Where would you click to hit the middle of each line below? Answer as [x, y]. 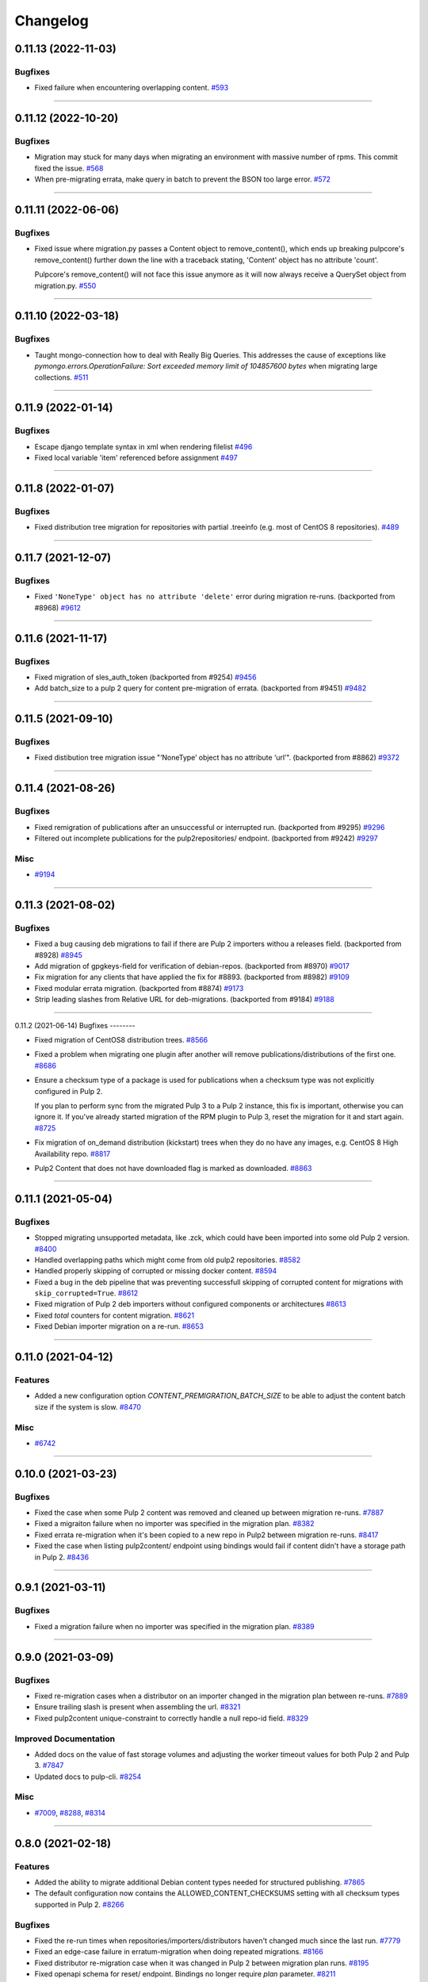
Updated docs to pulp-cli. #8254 [88, 1777]
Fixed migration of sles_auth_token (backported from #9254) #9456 [145, 677]
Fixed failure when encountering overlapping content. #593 [132, 88]
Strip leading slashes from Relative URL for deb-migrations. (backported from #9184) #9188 [184, 1000]
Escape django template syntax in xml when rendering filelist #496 [143, 446]
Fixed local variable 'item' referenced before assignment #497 [136, 458]
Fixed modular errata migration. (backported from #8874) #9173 [139, 988]
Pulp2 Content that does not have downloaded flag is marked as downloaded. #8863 [173, 1168]
